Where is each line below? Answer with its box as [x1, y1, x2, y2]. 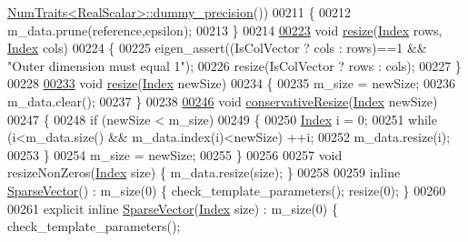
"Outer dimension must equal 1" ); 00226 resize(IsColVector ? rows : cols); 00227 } [7, 55, 462, 75]
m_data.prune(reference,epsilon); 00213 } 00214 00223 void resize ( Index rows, [7, 20, 443, 39]
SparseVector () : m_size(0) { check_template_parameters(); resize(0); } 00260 [7, 180, 446, 199]
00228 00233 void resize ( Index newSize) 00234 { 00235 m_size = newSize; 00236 [7, 74, 455, 93]
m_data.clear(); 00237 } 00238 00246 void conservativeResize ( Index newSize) [7, 91, 438, 110]
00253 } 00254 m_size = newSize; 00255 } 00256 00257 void [7, 145, 343, 164]
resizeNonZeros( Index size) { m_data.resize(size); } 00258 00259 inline [7, 163, 401, 182]
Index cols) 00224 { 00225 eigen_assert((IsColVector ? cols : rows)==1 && [7, 38, 427, 57]
